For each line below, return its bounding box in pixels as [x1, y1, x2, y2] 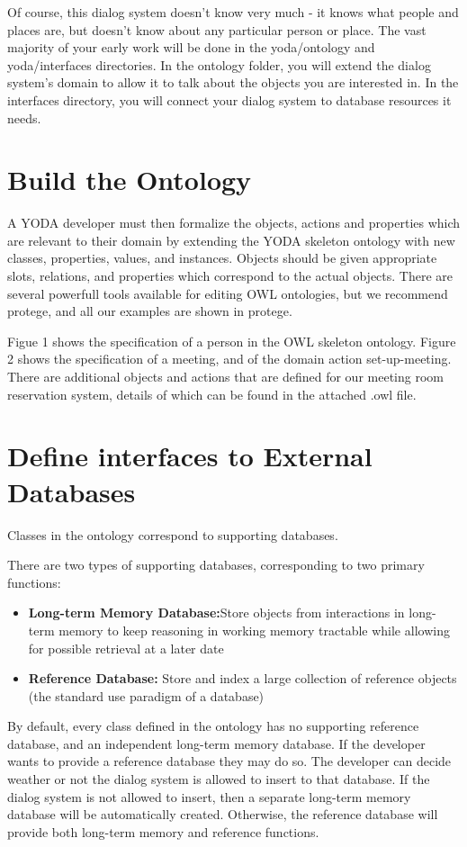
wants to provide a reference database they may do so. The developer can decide [7, 752, 452, 770]
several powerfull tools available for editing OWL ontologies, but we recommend [7, 284, 448, 302]
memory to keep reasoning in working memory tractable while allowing [58, 620, 450, 639]
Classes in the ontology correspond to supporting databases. [7, 525, 338, 544]
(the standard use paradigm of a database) [28, 686, 265, 705]
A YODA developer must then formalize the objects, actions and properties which [7, 213, 461, 232]
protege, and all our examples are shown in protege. [7, 302, 292, 320]
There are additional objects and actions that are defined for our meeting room [7, 367, 444, 386]
